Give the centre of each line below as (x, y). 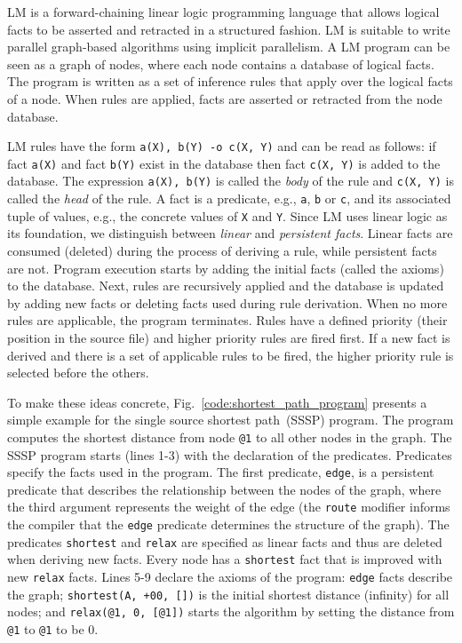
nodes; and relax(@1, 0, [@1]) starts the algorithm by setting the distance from (231, 611)
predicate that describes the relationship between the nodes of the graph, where (224, 489)
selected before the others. (78, 373)
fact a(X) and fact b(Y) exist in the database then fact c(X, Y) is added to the (224, 163)
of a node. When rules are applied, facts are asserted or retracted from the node (225, 98)
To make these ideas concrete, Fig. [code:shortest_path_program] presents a (217, 402)
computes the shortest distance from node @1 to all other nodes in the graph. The (230, 437)
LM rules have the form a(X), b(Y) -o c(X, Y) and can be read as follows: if (222, 146)
